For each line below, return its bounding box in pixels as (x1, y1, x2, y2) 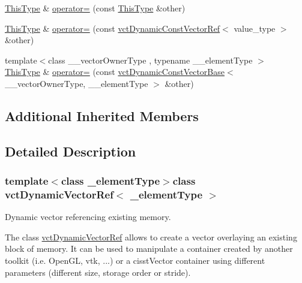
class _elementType (61, 173, 160, 188)
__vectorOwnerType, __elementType (5, 77, 148, 89)
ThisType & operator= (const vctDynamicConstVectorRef (5, 22, 220, 34)
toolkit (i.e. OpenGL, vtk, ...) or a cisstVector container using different (5, 254, 265, 267)
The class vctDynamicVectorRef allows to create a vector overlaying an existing (5, 230, 297, 243)
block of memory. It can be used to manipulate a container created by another (5, 242, 293, 255)
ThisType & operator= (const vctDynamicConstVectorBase (5, 65, 225, 78)
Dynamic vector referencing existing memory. (5, 210, 171, 223)
